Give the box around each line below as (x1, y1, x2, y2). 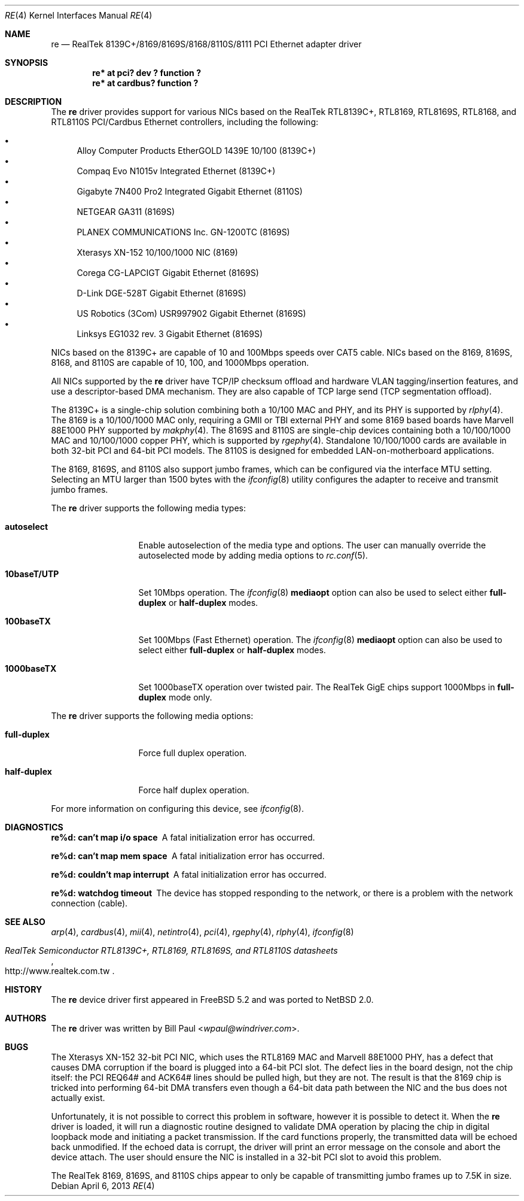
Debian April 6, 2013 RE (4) (51, 1181, 155, 1191)
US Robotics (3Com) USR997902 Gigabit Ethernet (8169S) (77, 308, 306, 319)
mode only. (168, 692, 212, 702)
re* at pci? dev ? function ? (92, 68, 201, 78)
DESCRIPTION (5, 96, 62, 107)
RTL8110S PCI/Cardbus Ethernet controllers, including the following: (51, 117, 319, 127)
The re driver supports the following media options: (51, 711, 254, 721)
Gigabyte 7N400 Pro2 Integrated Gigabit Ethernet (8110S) (77, 186, 303, 196)
